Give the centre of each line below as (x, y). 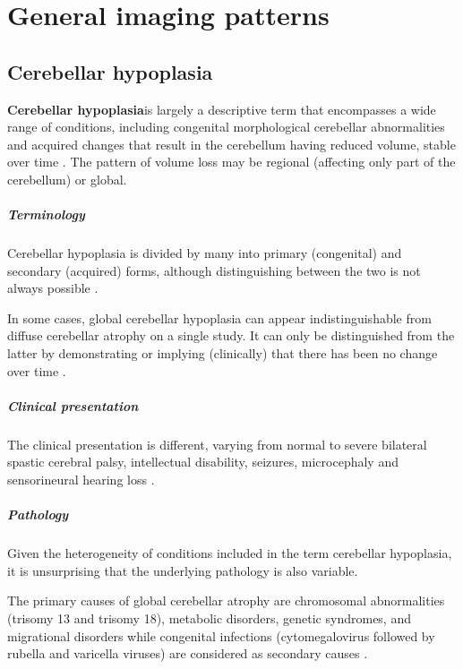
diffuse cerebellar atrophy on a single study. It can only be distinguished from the (231, 335)
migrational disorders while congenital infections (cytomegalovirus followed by (221, 635)
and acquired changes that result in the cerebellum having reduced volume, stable (231, 144)
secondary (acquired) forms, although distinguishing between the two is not (214, 270)
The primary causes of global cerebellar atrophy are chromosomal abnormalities (226, 600)
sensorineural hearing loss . (81, 480)
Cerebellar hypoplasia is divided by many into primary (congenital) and (205, 253)
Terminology (46, 214)
